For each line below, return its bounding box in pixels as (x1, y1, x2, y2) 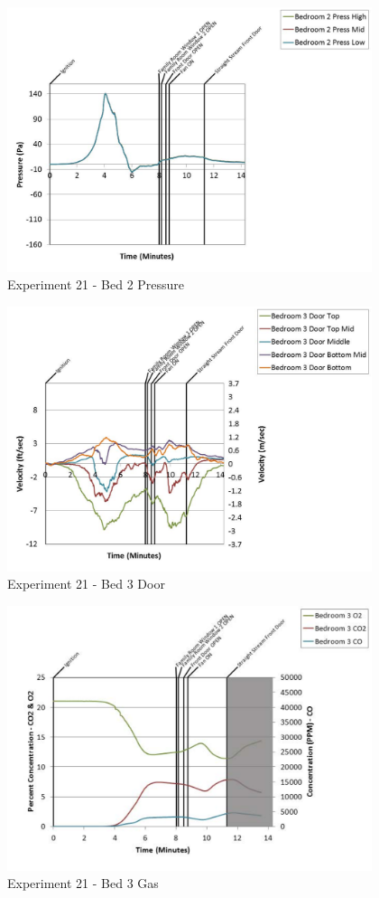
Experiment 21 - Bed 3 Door (7, 574, 165, 593)
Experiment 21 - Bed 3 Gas (7, 874, 159, 893)
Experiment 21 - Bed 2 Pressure (7, 275, 185, 294)
